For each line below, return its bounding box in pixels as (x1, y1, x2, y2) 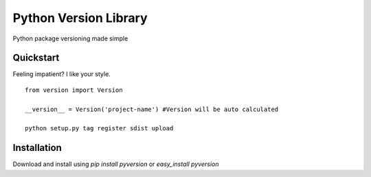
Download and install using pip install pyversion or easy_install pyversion (12, 160, 219, 168)
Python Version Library (12, 10, 148, 25)
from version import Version (25, 86, 123, 94)
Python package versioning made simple (12, 34, 128, 43)
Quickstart (12, 52, 60, 64)
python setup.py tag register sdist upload (25, 124, 174, 132)
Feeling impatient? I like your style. (12, 70, 111, 78)
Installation (12, 142, 62, 154)
